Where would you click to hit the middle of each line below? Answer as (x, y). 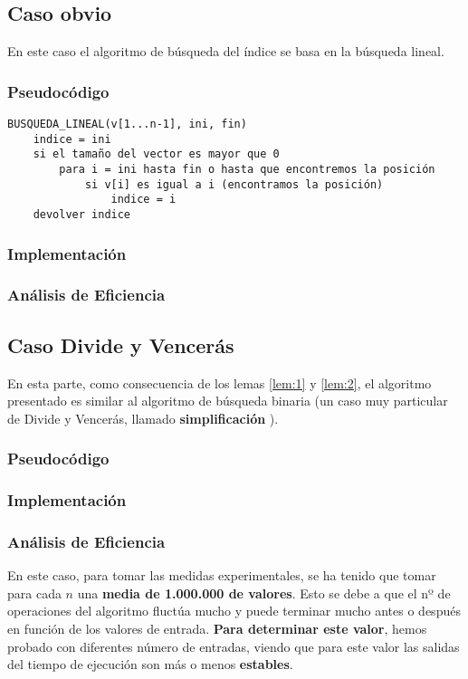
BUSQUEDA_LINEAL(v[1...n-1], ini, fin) (127, 124)
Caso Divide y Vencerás (121, 344)
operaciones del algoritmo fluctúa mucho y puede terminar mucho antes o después (234, 611)
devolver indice (82, 214)
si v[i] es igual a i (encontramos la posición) (234, 184)
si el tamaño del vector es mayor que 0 (156, 154)
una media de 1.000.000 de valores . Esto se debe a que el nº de (264, 593)
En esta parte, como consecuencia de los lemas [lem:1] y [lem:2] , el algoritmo (220, 383)
